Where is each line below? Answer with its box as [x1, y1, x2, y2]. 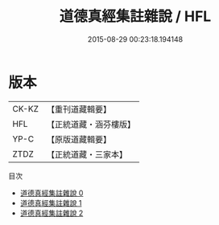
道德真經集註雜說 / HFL [59, 7, 212, 26]
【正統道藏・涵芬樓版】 [46, 118, 135, 129]
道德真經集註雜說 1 [19, 198, 82, 207]
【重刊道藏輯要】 [46, 104, 111, 115]
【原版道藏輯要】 [46, 133, 111, 145]
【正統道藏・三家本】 [46, 149, 127, 160]
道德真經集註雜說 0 [19, 188, 84, 198]
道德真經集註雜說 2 [19, 208, 84, 218]
